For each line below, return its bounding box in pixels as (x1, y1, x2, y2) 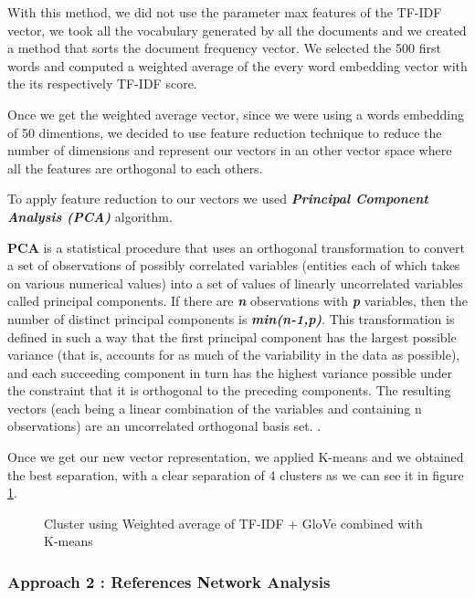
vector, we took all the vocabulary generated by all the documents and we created (7, 20, 467, 39)
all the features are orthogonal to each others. (7, 158, 263, 177)
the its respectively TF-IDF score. (7, 74, 197, 93)
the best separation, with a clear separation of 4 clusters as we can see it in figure (7, 465, 464, 484)
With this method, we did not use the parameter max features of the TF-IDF (7, 3, 442, 21)
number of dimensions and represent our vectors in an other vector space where (7, 141, 452, 160)
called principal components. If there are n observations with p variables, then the (7, 291, 469, 310)
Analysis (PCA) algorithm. (7, 206, 173, 226)
